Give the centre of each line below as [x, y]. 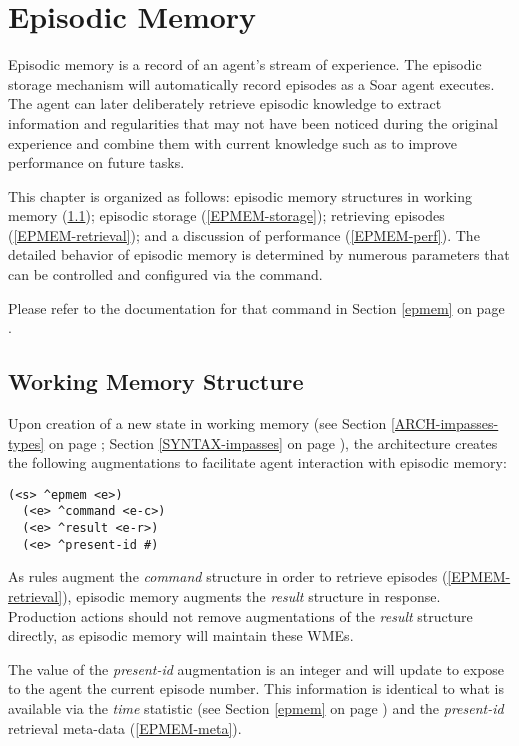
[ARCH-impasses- [444, 423]
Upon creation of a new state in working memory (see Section [197, 423]
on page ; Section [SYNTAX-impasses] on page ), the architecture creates [273, 442]
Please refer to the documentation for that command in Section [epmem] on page [256, 307]
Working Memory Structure [156, 381]
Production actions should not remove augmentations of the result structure [240, 615]
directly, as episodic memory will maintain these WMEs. [181, 635]
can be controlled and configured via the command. [165, 274]
